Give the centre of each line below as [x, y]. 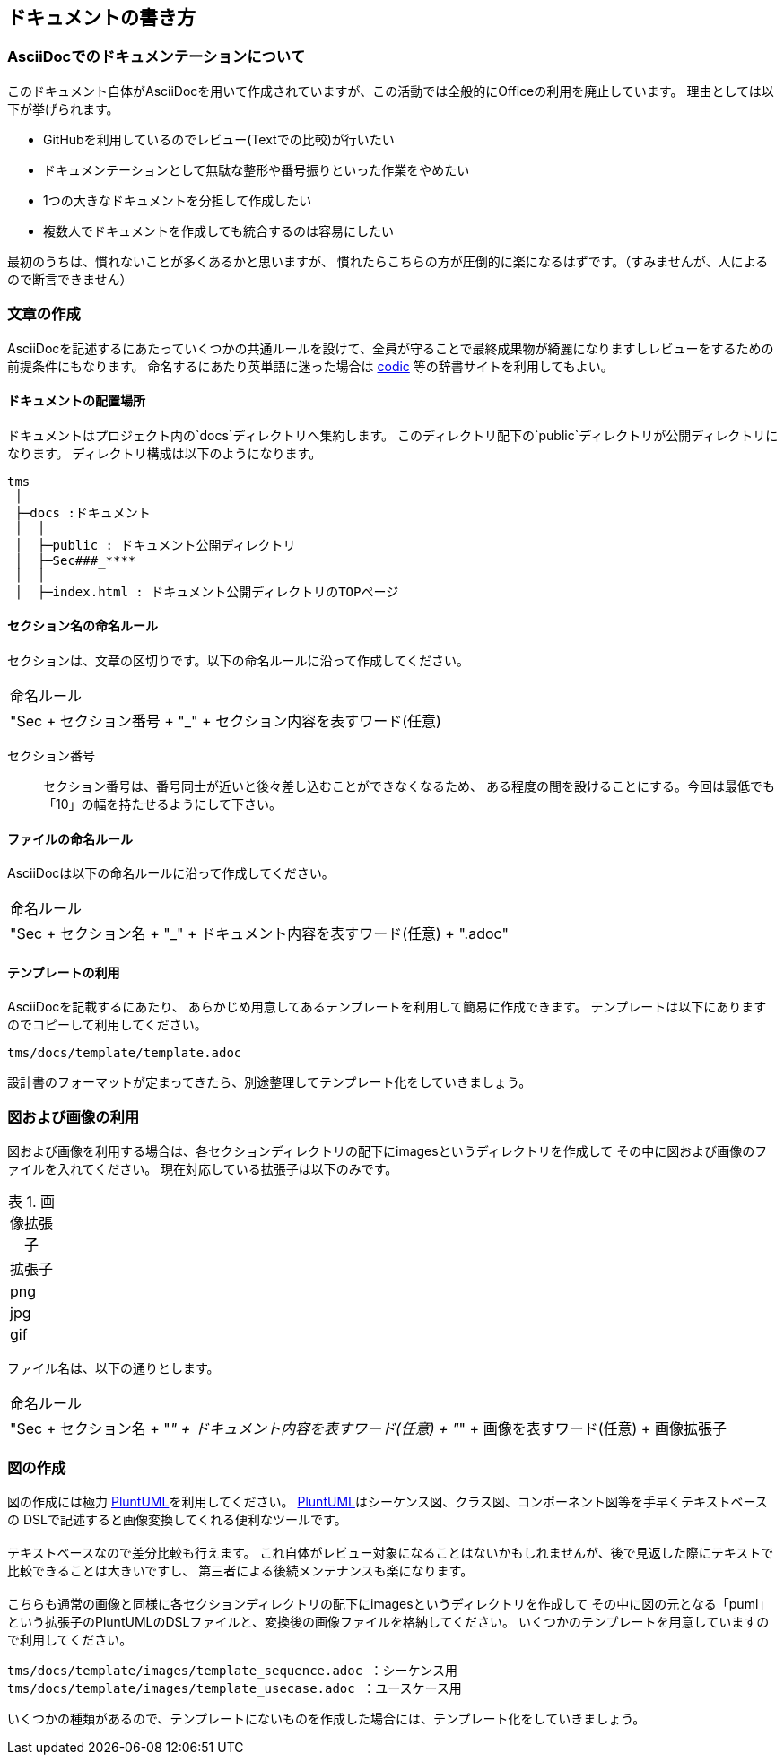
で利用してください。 [70, 1639]
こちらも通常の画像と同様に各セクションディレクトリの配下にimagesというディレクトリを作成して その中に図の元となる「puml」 [389, 1603]
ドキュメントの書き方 [101, 17]
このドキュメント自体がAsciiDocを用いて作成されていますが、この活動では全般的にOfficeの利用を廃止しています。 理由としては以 [391, 91]
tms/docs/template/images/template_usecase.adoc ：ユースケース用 [235, 1688]
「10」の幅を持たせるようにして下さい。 [163, 803]
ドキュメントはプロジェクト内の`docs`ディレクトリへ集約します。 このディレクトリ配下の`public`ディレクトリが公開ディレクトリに [393, 435]
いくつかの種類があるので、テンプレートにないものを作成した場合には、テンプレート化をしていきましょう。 [327, 1718]
